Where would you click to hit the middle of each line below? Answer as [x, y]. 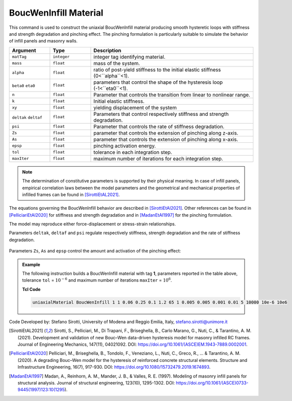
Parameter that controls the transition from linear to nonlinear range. [172, 94]
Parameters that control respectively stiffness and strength [161, 114]
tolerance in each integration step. [133, 152]
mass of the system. [117, 63]
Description [107, 50]
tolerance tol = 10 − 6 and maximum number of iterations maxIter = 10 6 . [97, 280]
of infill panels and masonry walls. [43, 41]
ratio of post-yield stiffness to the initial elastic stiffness [157, 69]
